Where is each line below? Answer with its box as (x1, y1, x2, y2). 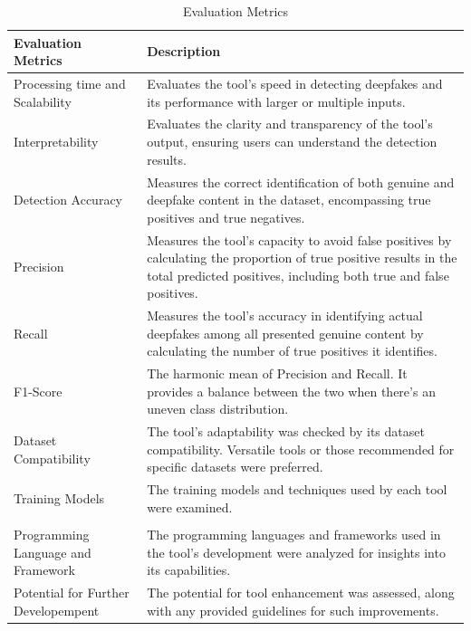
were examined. (147, 497, 233, 516)
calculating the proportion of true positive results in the (147, 248, 457, 267)
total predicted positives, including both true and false (147, 265, 449, 284)
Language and (14, 542, 91, 561)
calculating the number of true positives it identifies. (147, 341, 437, 360)
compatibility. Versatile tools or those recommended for (147, 439, 455, 458)
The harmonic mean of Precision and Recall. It (147, 364, 408, 383)
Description (147, 42, 221, 61)
